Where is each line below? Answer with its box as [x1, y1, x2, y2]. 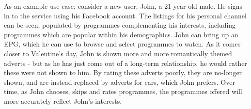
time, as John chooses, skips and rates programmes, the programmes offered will [4, 86, 242, 96]
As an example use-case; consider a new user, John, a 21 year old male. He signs [4, 1, 242, 11]
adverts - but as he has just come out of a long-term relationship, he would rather [4, 58, 247, 68]
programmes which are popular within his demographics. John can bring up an [4, 29, 238, 39]
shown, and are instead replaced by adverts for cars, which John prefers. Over [4, 77, 235, 87]
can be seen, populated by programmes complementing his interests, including [4, 20, 236, 30]
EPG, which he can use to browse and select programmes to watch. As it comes [4, 39, 241, 49]
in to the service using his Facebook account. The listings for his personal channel [4, 10, 247, 20]
